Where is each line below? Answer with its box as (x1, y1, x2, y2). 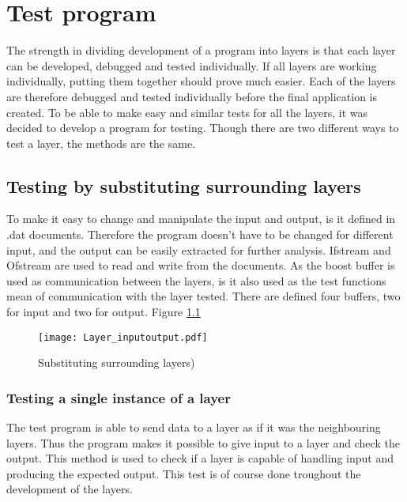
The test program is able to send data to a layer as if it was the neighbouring (6, 419, 381, 436)
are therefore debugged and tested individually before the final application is (6, 88, 377, 104)
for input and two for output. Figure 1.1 (6, 304, 201, 320)
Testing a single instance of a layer (6, 387, 231, 407)
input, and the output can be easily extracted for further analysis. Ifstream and (6, 241, 391, 258)
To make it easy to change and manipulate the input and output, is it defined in (6, 210, 396, 227)
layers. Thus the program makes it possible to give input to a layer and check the (6, 434, 400, 451)
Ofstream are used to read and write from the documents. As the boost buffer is (6, 257, 395, 274)
